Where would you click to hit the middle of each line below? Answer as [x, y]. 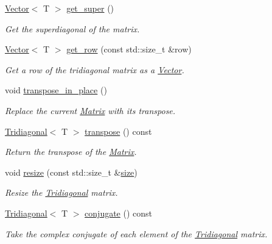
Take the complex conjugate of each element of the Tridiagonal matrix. [136, 233]
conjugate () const [119, 213]
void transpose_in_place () [56, 90]
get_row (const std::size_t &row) [129, 49]
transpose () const [118, 131]
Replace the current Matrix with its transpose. [90, 110]
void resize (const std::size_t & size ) [71, 172]
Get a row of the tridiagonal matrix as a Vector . [95, 69]
